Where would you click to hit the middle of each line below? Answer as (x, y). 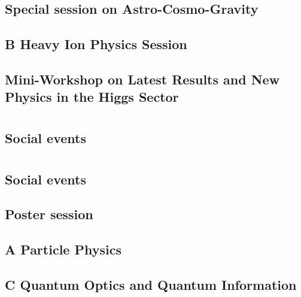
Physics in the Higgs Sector (92, 97)
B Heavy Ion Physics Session (96, 44)
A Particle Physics (63, 249)
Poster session (49, 214)
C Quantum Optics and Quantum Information (151, 284)
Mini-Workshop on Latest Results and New (142, 79)
